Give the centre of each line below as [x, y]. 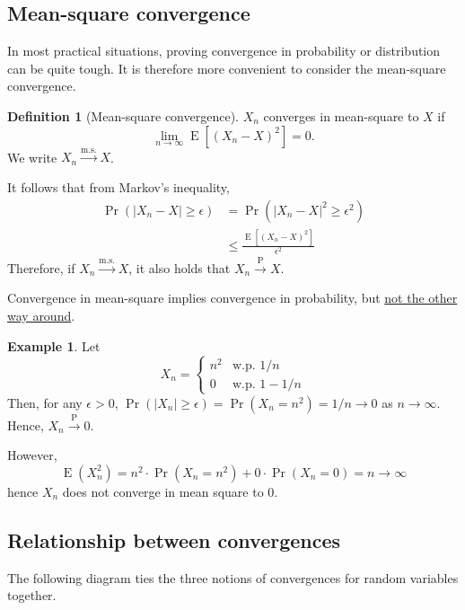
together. [32, 595]
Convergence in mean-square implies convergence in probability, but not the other [232, 298]
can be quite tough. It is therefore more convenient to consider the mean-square [227, 68]
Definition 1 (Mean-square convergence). [123, 115]
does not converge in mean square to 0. [170, 491]
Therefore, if [41, 267]
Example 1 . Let [54, 345]
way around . [41, 316]
